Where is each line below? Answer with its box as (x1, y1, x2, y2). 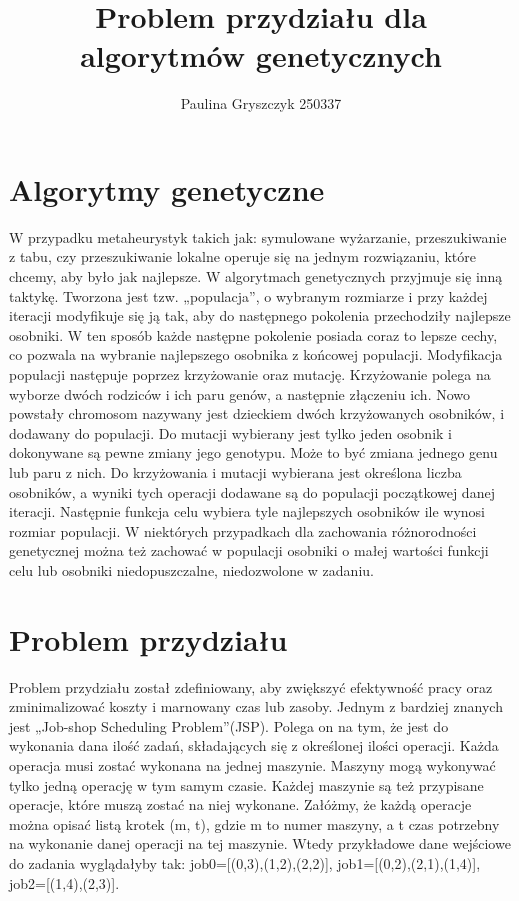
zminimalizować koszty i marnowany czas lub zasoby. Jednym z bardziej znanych (9, 696, 503, 717)
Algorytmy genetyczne (9, 168, 325, 209)
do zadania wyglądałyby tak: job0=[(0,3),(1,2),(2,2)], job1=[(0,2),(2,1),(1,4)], (9, 853, 481, 873)
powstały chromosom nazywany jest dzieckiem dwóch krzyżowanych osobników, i (9, 403, 505, 424)
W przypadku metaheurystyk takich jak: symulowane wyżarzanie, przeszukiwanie (9, 226, 507, 247)
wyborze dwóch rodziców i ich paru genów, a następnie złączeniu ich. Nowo (9, 383, 471, 404)
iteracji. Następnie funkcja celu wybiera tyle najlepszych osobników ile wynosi (9, 501, 485, 522)
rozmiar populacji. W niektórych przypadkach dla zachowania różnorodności (9, 520, 477, 541)
